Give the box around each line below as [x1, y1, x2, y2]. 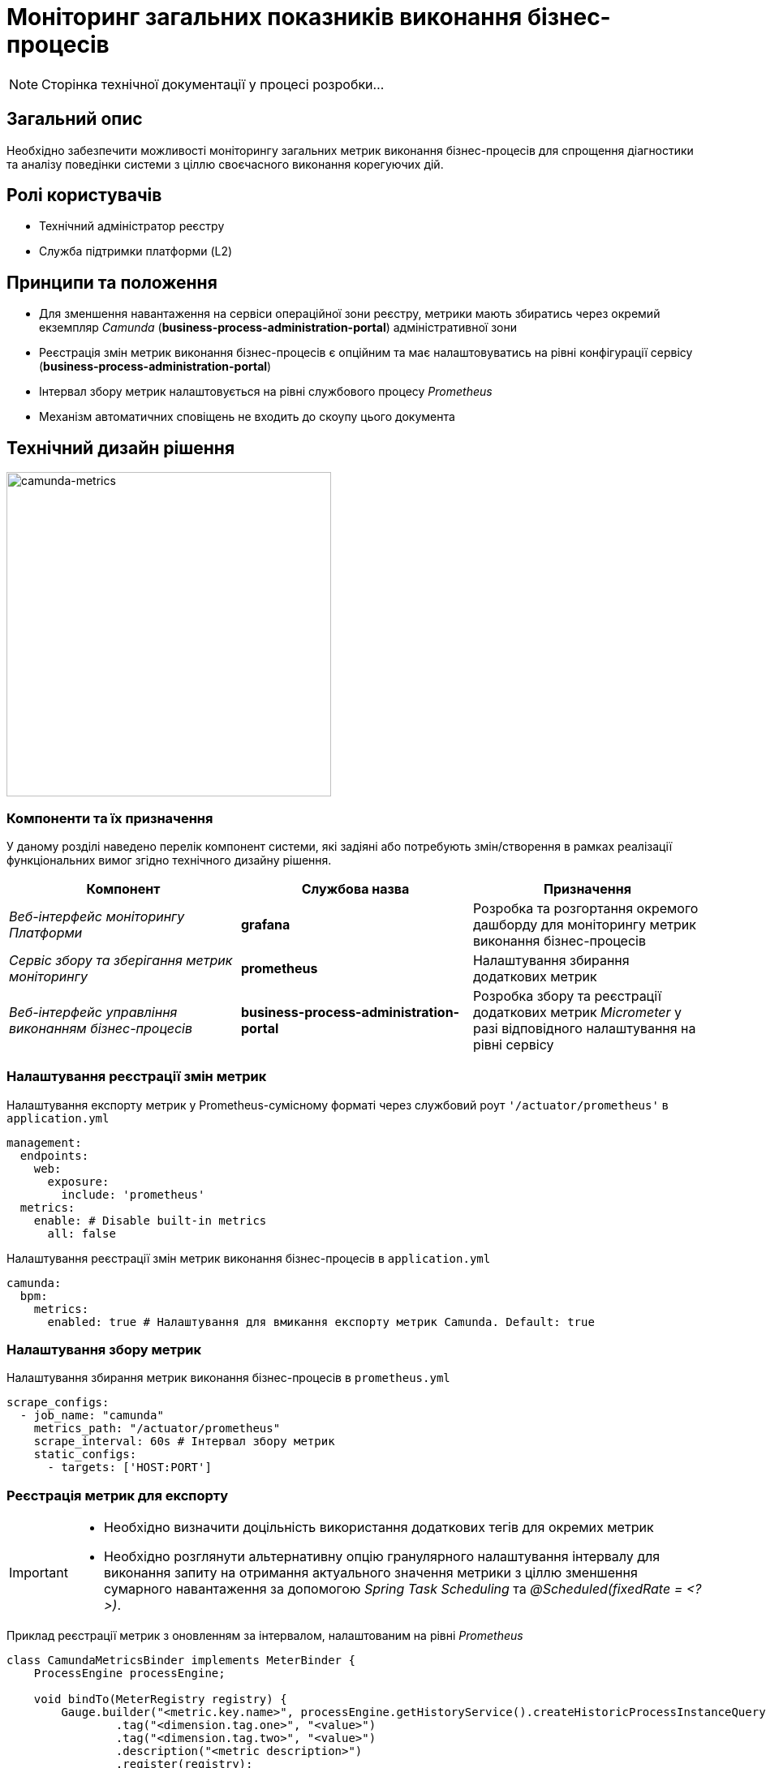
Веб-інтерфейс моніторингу [9, 908, 185, 925]
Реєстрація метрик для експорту [6, 1487, 229, 1504]
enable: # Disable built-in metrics [33, 1213, 267, 1227]
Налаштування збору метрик [6, 1341, 201, 1358]
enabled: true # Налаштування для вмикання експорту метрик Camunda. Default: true [47, 1315, 595, 1328]
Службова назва [301, 880, 410, 897]
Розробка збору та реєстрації [472, 987, 661, 1004]
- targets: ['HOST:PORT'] [47, 1461, 212, 1474]
